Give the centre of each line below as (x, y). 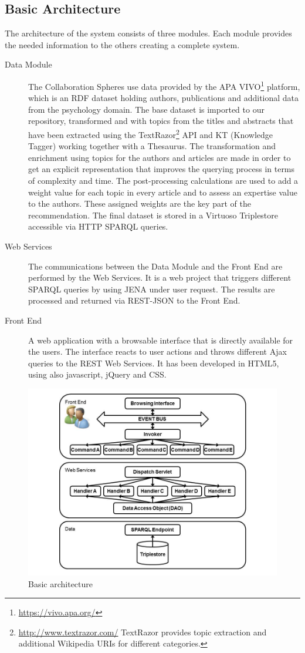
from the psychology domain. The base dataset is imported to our (146, 109)
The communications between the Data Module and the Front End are (155, 266)
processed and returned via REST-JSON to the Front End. (134, 300)
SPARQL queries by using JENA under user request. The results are (152, 289)
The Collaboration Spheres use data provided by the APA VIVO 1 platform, (164, 85)
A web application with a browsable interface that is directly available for (161, 340)
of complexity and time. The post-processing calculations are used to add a (163, 181)
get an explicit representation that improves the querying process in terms (162, 169)
